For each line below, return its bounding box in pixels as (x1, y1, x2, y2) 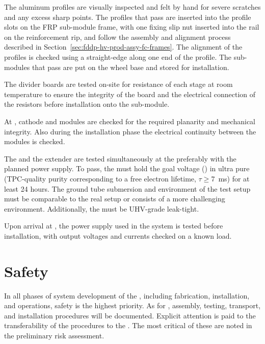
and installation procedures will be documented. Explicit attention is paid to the (4, 310, 256, 320)
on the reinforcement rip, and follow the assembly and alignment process (4, 31, 231, 42)
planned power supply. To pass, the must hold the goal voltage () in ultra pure (4, 163, 250, 174)
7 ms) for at (211, 173, 250, 184)
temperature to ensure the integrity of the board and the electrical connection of (4, 88, 256, 99)
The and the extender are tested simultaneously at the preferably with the (4, 153, 236, 164)
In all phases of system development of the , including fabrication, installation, (4, 290, 250, 301)
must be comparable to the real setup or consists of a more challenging (4, 193, 225, 204)
